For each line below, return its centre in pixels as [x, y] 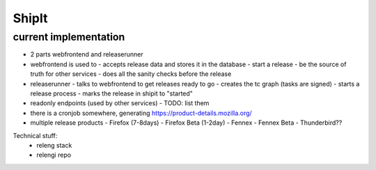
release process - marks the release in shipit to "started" [111, 93]
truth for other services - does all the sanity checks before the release [131, 74]
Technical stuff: [35, 135]
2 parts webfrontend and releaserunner [87, 54]
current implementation [69, 37]
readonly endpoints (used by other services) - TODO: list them [120, 103]
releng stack [54, 145]
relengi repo [54, 155]
